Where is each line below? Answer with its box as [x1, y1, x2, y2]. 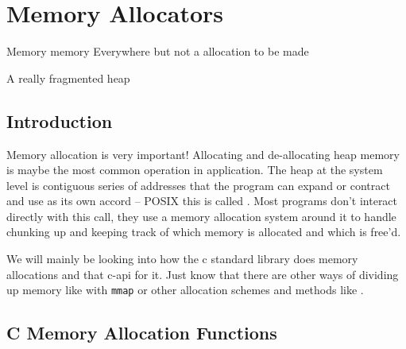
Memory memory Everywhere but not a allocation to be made [6, 43, 309, 60]
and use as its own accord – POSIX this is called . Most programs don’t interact [6, 192, 398, 209]
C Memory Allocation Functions [6, 320, 277, 345]
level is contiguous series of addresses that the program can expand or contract [6, 176, 390, 193]
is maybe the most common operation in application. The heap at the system [6, 161, 383, 178]
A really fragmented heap [6, 69, 130, 86]
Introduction [6, 108, 113, 133]
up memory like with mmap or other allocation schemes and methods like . [6, 281, 364, 298]
